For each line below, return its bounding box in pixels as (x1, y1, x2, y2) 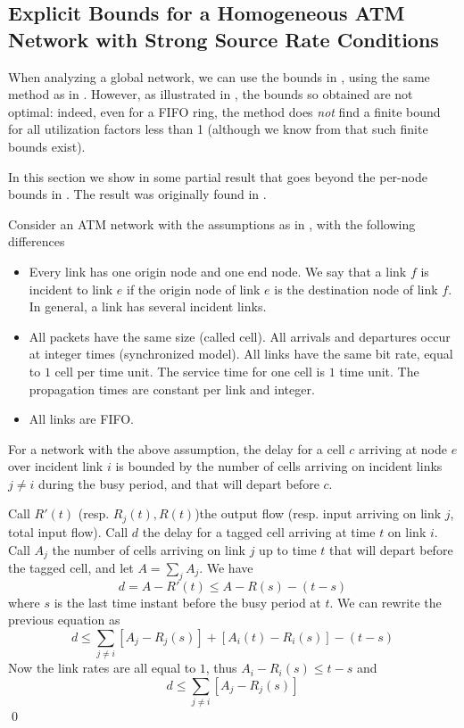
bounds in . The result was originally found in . (8, 185, 267, 203)
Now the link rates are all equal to (8, 658, 196, 677)
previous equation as (8, 610, 120, 629)
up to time (259, 540, 317, 558)
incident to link (29, 279, 113, 298)
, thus (205, 658, 237, 677)
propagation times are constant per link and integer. (29, 379, 315, 398)
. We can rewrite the (329, 592, 442, 611)
